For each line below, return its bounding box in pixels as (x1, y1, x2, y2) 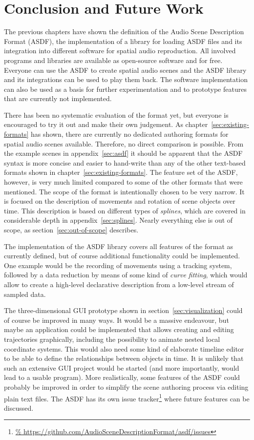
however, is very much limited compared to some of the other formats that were (4, 177, 243, 187)
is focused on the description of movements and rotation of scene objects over (4, 196, 235, 206)
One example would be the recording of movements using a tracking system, (4, 260, 232, 270)
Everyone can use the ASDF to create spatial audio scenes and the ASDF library (4, 64, 247, 75)
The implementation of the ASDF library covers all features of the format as (4, 241, 233, 251)
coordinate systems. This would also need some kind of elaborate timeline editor (4, 343, 244, 354)
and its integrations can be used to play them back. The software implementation (4, 74, 248, 84)
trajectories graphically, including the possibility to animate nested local (4, 334, 220, 344)
